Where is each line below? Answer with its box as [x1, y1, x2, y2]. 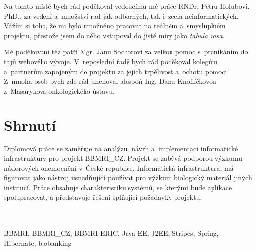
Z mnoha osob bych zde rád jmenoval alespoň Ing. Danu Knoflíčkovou [4, 76, 216, 86]
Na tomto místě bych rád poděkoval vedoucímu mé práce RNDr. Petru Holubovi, [4, 1, 250, 11]
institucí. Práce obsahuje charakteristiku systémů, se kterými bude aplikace [4, 182, 232, 192]
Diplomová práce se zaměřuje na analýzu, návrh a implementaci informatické [4, 143, 238, 153]
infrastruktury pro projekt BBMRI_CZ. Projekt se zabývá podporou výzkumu [4, 153, 242, 163]
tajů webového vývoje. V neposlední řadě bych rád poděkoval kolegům [4, 56, 218, 66]
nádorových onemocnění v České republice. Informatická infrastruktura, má [4, 162, 234, 173]
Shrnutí [4, 114, 56, 135]
